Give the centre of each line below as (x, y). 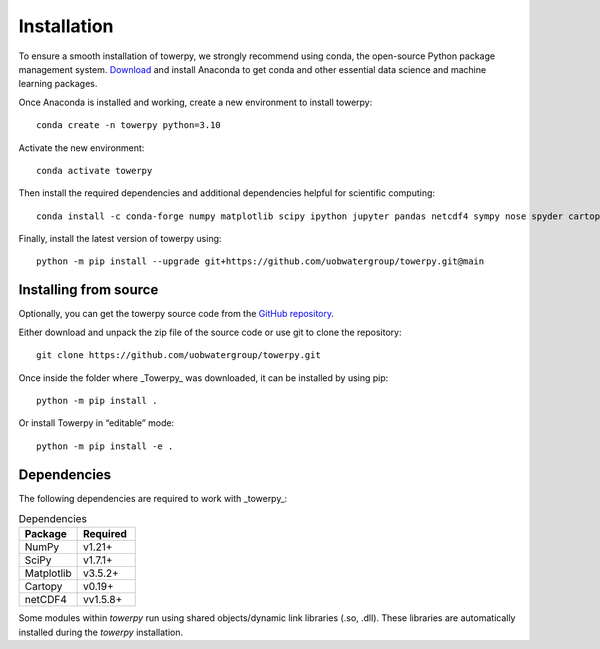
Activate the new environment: (81, 147)
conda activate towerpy (94, 170)
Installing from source (88, 290)
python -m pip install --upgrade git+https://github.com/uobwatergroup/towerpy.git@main (260, 261)
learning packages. (58, 84)
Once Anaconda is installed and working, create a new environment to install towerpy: (195, 102)
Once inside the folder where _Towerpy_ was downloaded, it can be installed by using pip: (203, 377)
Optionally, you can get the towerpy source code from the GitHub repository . (176, 314)
